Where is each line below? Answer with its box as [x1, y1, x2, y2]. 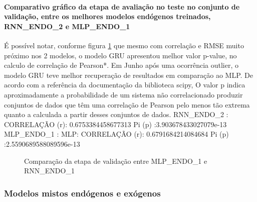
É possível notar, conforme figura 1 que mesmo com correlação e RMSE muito [4, 40, 244, 50]
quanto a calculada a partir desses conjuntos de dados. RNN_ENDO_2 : [4, 109, 228, 120]
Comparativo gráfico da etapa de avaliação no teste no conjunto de [4, 1, 240, 12]
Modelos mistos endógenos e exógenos [4, 186, 161, 199]
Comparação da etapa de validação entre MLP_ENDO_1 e [24, 155, 207, 166]
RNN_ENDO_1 [24, 165, 75, 176]
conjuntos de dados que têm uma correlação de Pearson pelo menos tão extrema [4, 99, 250, 110]
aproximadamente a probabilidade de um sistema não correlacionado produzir [4, 89, 243, 99]
